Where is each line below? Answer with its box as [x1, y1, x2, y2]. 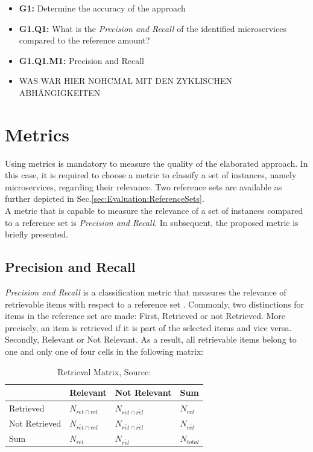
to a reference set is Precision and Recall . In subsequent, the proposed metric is [5, 216, 299, 228]
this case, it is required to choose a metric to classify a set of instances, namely [5, 169, 297, 181]
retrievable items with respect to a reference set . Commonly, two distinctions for [5, 297, 305, 310]
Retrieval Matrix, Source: [57, 365, 151, 378]
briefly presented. [5, 228, 69, 241]
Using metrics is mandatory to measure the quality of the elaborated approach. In [5, 157, 308, 169]
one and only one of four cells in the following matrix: [5, 345, 204, 358]
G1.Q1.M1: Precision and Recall [19, 54, 145, 66]
